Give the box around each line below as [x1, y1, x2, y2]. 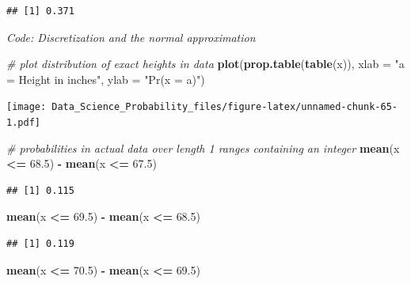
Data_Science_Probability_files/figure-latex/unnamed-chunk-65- [51, 101, 398, 113]
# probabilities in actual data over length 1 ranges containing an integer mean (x [6, 139, 400, 156]
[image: [6, 101, 47, 113]
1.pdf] [6, 117, 40, 129]
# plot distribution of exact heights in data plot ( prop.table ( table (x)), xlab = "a [6, 55, 405, 72]
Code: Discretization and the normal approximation [6, 28, 256, 45]
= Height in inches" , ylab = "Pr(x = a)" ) [6, 70, 205, 87]
